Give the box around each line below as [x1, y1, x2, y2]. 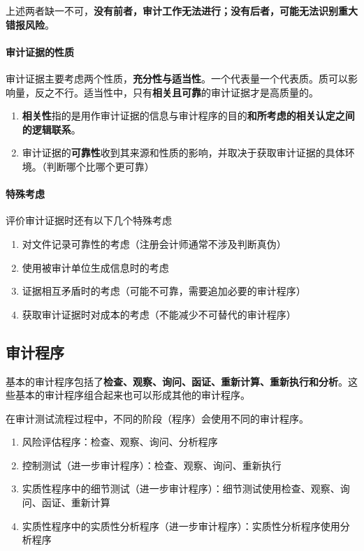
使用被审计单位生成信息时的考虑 [22, 260, 169, 274]
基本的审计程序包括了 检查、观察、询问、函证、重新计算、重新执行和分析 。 [6, 374, 348, 388]
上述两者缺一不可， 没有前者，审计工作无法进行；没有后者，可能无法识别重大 [6, 3, 358, 17]
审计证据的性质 [6, 44, 74, 59]
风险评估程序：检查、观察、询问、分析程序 [22, 434, 218, 449]
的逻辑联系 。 [22, 122, 81, 136]
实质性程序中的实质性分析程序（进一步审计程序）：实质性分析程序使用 [22, 518, 340, 533]
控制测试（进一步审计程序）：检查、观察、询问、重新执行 [22, 457, 282, 472]
